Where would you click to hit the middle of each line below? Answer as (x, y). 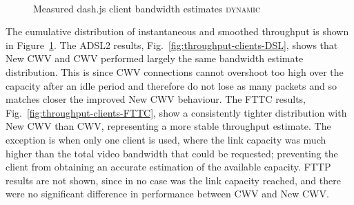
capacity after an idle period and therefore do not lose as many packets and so (171, 85)
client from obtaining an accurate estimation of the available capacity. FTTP (168, 167)
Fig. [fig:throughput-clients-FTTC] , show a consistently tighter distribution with (176, 112)
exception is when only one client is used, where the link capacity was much (166, 139)
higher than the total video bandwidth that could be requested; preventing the (172, 153)
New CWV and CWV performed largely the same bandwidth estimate (155, 58)
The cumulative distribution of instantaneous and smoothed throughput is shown (177, 31)
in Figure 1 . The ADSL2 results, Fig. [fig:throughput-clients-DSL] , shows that (172, 45)
